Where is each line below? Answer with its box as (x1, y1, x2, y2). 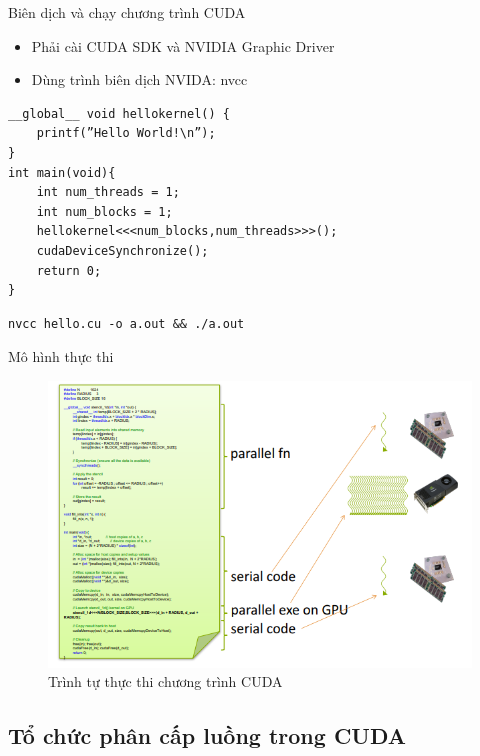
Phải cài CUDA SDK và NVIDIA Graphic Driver (31, 35, 335, 56)
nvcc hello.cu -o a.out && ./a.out (8, 316, 245, 331)
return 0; (36, 263, 102, 278)
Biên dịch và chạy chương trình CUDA (8, 2, 246, 22)
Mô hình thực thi (8, 346, 114, 367)
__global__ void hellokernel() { (8, 106, 230, 121)
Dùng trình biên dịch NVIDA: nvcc (31, 69, 248, 90)
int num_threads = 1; (36, 185, 180, 200)
